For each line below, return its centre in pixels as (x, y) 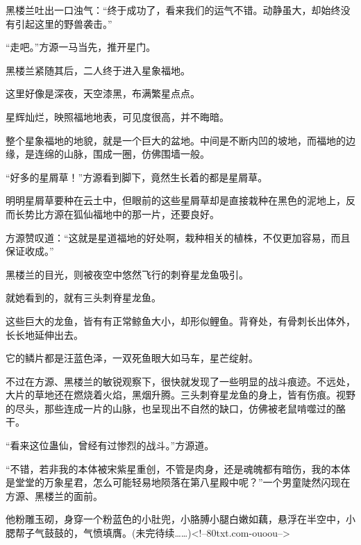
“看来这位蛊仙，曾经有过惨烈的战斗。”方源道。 (110, 445)
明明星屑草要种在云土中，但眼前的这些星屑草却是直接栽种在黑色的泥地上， (176, 200)
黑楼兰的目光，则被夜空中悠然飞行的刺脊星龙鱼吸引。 (127, 274)
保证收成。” (30, 251)
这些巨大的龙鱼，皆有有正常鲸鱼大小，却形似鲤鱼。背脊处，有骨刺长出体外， (180, 320)
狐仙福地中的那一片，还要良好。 (146, 213)
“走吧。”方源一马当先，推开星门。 (81, 47)
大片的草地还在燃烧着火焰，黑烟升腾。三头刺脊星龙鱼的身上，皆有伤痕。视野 (180, 395)
